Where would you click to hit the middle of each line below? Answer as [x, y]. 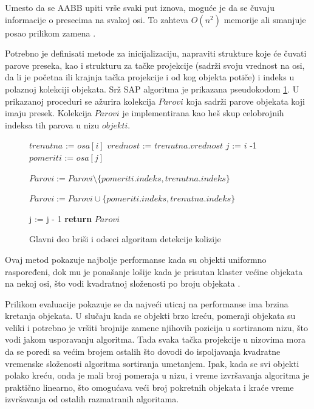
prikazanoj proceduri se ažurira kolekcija [80, 101]
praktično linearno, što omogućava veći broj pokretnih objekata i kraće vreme [149, 387]
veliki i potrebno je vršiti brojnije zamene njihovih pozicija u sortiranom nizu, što [157, 327]
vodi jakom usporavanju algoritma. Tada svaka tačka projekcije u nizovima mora [155, 339]
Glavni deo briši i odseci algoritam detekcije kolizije [125, 239]
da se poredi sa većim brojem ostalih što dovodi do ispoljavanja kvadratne [143, 351]
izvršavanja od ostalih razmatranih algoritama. [92, 399]
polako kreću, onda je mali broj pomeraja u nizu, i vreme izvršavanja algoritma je [157, 375]
